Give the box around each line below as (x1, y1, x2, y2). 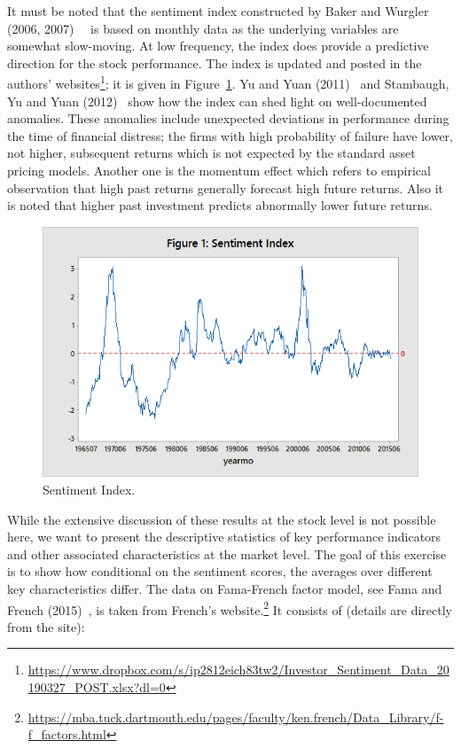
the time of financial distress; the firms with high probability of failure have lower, (7, 126, 453, 144)
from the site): (7, 617, 85, 635)
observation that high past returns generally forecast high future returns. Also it (7, 178, 443, 197)
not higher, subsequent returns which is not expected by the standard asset (7, 144, 416, 162)
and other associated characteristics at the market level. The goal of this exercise (7, 544, 447, 563)
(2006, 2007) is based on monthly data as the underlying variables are (7, 19, 399, 37)
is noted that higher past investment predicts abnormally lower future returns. (7, 196, 433, 214)
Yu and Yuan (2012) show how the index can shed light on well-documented (7, 91, 427, 110)
